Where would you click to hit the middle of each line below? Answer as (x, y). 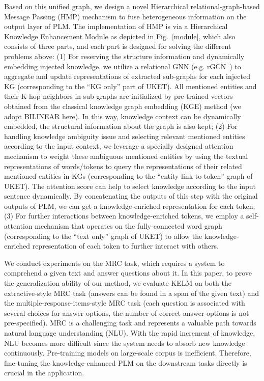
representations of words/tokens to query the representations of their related (123, 166)
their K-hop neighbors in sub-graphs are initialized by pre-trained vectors (119, 96)
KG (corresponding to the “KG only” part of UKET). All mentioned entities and (130, 86)
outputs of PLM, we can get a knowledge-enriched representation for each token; (130, 206)
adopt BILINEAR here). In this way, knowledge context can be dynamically (123, 116)
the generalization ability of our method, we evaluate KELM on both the (118, 283)
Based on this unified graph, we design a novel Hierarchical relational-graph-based (132, 6)
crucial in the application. (44, 373)
